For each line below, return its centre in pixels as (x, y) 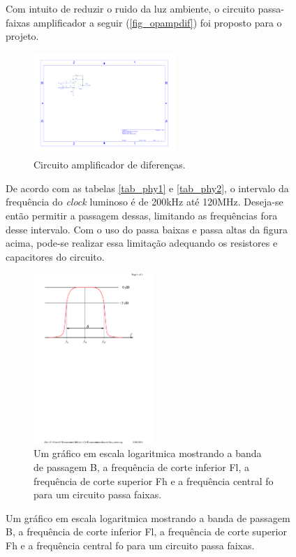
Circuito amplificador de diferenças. (110, 165)
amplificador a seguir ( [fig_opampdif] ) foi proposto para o (157, 22)
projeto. (22, 36)
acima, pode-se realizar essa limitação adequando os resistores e (142, 243)
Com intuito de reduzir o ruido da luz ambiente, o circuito (130, 8)
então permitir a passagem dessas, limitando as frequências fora (142, 216)
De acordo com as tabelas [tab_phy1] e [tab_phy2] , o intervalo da (147, 188)
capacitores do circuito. (55, 256)
